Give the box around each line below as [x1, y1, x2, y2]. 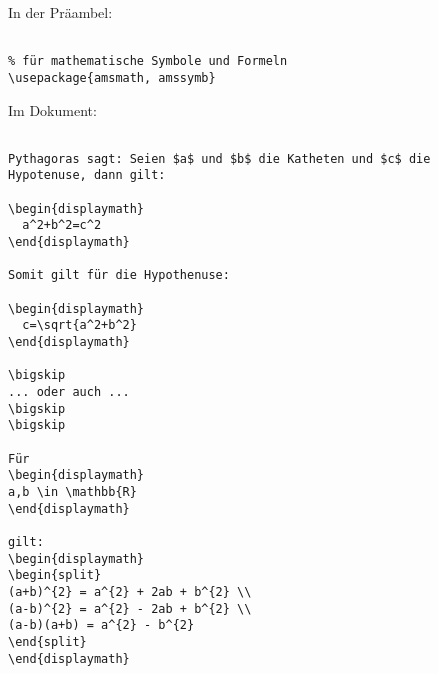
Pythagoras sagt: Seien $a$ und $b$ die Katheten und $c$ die [8, 151, 431, 166]
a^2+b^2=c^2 [22, 218, 102, 233]
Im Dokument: [8, 99, 97, 120]
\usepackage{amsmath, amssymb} [8, 70, 216, 85]
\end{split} [8, 634, 87, 649]
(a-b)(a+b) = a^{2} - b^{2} [8, 618, 195, 633]
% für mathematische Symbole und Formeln [8, 54, 288, 69]
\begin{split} [8, 568, 102, 583]
